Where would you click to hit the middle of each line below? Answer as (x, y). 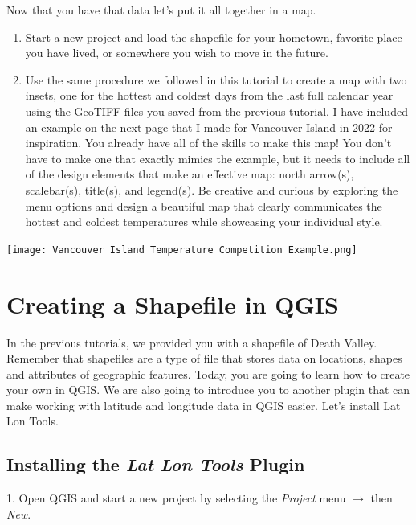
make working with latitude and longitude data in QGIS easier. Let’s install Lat (204, 405)
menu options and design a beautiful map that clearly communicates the (204, 205)
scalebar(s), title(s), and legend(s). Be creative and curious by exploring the (212, 189)
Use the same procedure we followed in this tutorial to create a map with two (216, 79)
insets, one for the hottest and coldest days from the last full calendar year (209, 95)
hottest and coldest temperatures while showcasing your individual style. (204, 221)
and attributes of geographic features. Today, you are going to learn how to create (208, 373)
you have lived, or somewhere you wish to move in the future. (177, 53)
